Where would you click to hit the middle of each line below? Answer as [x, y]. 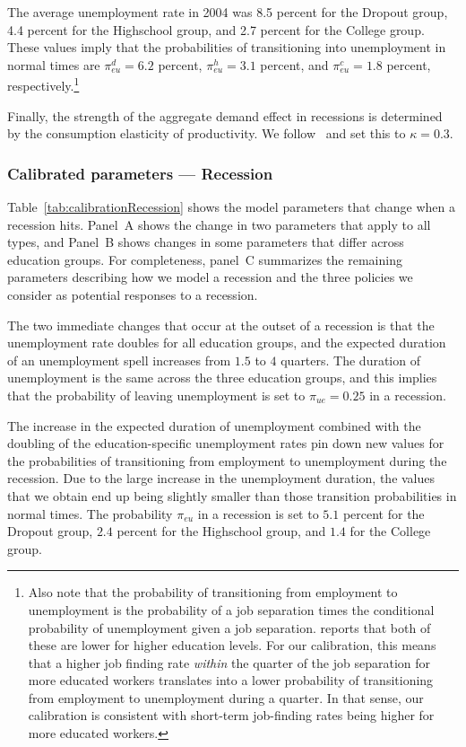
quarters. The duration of [350, 360]
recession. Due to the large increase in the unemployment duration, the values [221, 478]
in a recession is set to [258, 513]
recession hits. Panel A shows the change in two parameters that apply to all [219, 224]
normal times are [54, 64]
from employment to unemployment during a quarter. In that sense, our [226, 697]
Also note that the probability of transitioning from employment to [213, 592]
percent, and [294, 64]
